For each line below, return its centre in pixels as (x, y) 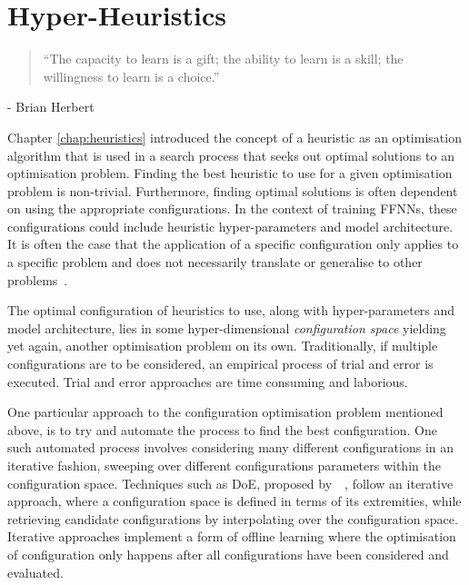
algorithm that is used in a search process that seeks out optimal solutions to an (231, 155)
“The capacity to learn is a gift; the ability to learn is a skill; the (223, 59)
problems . (38, 279)
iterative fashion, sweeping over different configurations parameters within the (224, 465)
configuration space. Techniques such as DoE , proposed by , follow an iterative (230, 483)
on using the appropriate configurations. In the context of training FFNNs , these (232, 208)
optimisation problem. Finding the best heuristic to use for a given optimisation (230, 173)
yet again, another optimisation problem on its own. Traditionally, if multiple (223, 346)
